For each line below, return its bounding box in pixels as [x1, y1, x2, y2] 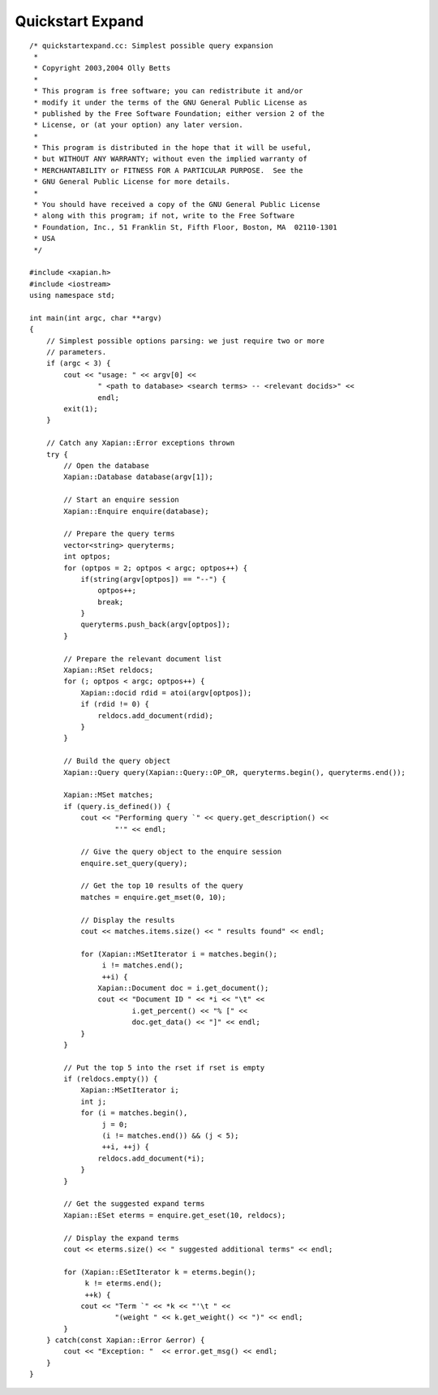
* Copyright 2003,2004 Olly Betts [33, 63, 171, 73]
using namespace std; [29, 291, 115, 300]
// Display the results [80, 915, 175, 924]
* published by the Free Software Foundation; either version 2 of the [33, 109, 324, 118]
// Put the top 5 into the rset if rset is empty [63, 1063, 265, 1072]
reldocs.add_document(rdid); [97, 711, 214, 720]
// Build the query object [63, 756, 171, 766]
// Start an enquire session [63, 495, 180, 505]
